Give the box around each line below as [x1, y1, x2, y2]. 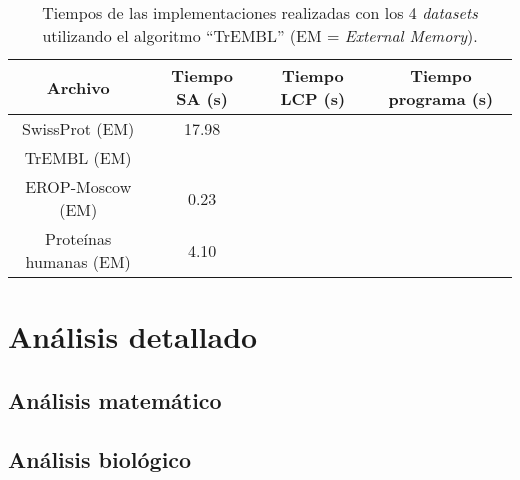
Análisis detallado [8, 316, 258, 357]
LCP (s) [280, 87, 346, 110]
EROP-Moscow [25, 175, 132, 198]
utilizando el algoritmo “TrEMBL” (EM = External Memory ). [42, 24, 478, 47]
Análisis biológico [8, 443, 192, 474]
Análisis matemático [8, 384, 222, 415]
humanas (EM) [25, 250, 131, 273]
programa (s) [388, 87, 494, 110]
